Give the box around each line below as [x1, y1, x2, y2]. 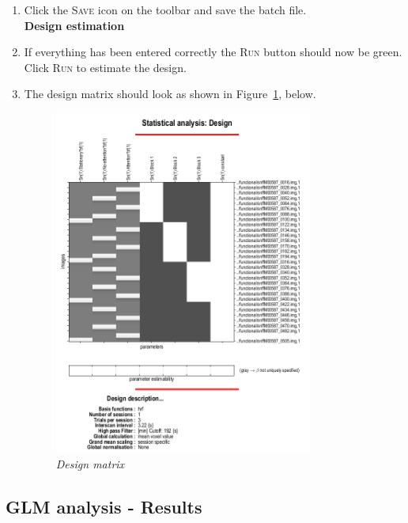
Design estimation [24, 17, 125, 33]
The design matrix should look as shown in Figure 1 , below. [24, 85, 316, 102]
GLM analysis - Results [6, 495, 202, 519]
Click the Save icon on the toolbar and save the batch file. [24, 2, 307, 17]
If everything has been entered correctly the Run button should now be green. [24, 44, 402, 60]
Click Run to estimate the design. [24, 59, 187, 75]
